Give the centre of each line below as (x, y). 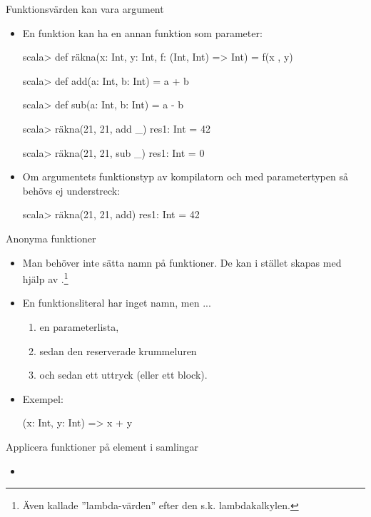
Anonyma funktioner (51, 238)
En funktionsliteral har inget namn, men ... (117, 303)
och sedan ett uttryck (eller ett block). (123, 375)
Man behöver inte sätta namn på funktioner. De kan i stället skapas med (182, 262)
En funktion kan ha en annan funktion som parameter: (142, 32)
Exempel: (43, 398)
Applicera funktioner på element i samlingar (102, 446)
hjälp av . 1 (45, 278)
